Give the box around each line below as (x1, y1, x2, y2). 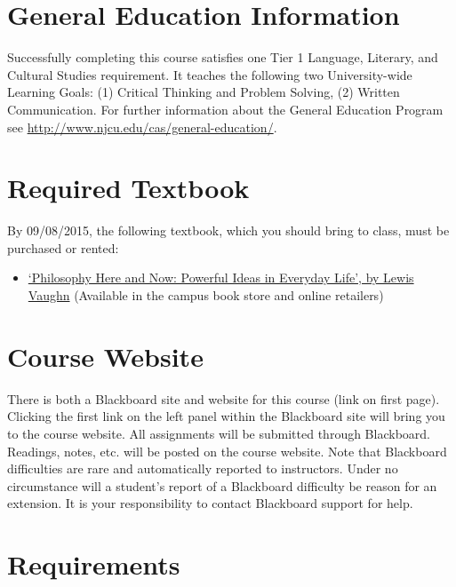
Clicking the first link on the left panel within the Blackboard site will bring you (7, 407, 445, 425)
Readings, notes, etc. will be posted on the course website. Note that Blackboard (7, 441, 447, 460)
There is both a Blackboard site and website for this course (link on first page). (7, 389, 440, 408)
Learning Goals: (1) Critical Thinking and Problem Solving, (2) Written (7, 83, 400, 101)
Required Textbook (7, 170, 250, 206)
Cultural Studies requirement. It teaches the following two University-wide (7, 65, 412, 83)
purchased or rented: (7, 238, 119, 257)
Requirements (7, 546, 180, 583)
